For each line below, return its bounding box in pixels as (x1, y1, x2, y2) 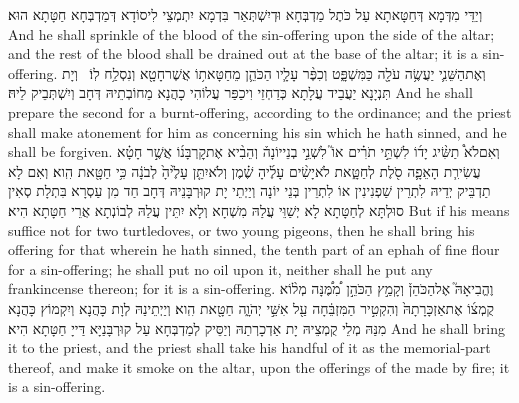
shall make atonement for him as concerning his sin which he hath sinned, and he (8, 121, 507, 142)
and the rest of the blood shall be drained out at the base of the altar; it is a (8, 43, 478, 64)
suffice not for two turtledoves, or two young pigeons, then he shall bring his (8, 219, 475, 240)
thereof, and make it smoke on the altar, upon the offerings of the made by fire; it (8, 356, 510, 377)
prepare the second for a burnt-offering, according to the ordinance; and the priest (8, 101, 512, 122)
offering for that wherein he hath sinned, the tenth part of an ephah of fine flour (8, 239, 500, 260)
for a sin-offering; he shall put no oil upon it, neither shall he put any (8, 258, 433, 279)
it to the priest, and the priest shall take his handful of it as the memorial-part (8, 337, 491, 358)
